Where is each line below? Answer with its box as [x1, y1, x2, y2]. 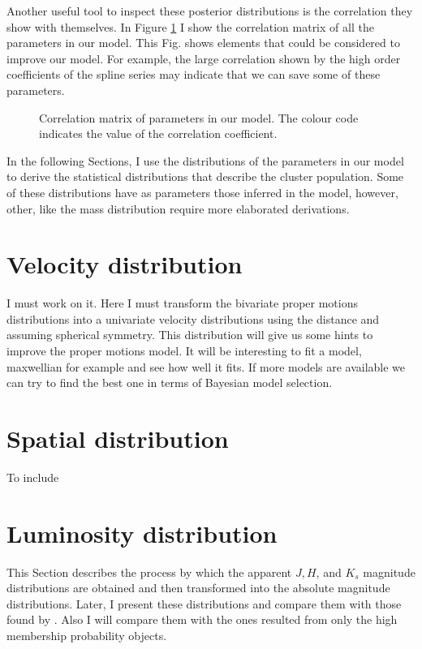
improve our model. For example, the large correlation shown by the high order [6, 49, 401, 67]
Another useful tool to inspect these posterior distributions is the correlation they [6, 2, 413, 19]
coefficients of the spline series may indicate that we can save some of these [6, 66, 381, 83]
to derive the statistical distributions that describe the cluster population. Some [6, 168, 404, 185]
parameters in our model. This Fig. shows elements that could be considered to [6, 34, 400, 51]
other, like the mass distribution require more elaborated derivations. [6, 200, 350, 217]
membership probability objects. [6, 627, 167, 644]
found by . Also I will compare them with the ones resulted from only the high [6, 611, 398, 628]
